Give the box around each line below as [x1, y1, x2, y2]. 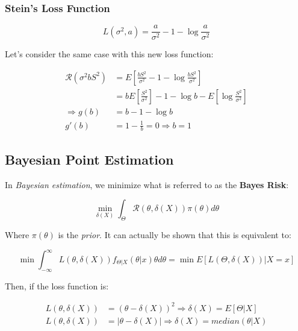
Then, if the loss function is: [5, 279, 109, 292]
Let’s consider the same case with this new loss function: [5, 48, 214, 60]
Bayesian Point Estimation [5, 150, 174, 168]
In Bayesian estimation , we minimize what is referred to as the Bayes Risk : [5, 178, 289, 191]
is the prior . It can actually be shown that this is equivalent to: [58, 228, 291, 241]
